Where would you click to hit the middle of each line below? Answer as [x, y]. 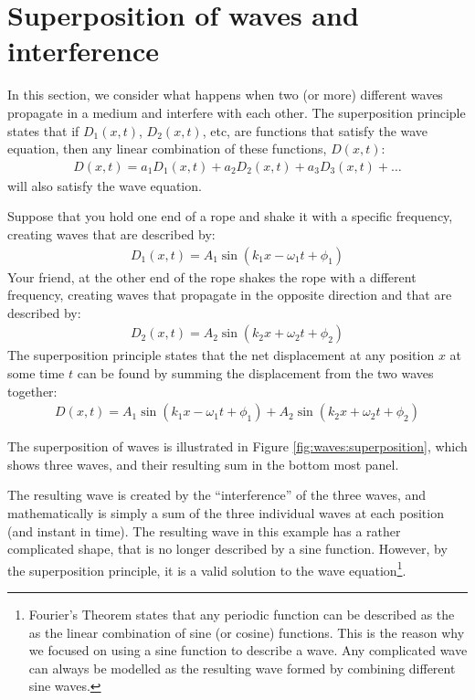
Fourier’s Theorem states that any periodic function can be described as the [242, 614]
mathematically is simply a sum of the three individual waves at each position [226, 512]
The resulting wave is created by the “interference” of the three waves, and [217, 495]
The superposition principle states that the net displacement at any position [221, 355]
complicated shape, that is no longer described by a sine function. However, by [227, 549]
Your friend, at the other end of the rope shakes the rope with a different [212, 276]
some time [36, 372]
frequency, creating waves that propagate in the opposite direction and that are [230, 295]
